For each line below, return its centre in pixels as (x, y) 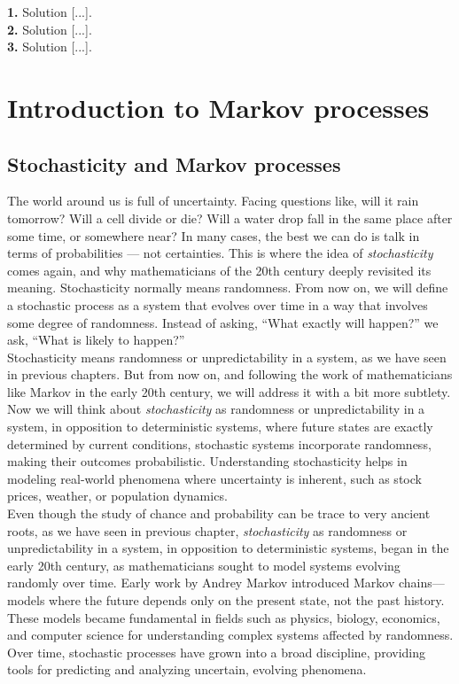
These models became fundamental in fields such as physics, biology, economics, (224, 617)
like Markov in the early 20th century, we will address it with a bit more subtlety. (229, 391)
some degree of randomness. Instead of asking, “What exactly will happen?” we (223, 322)
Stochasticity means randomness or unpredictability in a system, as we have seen (227, 357)
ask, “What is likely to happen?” (96, 340)
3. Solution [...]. (50, 47)
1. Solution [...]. (50, 12)
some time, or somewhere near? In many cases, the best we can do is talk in (214, 235)
